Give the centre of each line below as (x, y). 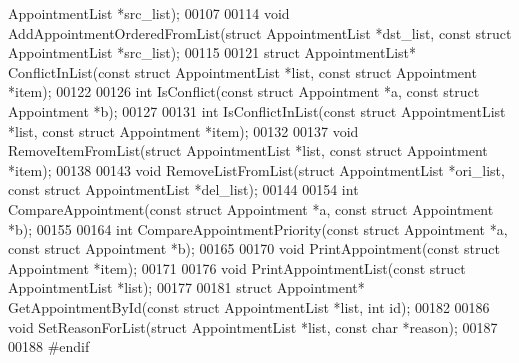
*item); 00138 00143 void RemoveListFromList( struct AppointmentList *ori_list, (256, 169)
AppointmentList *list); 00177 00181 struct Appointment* (186, 287)
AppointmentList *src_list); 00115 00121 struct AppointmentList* (212, 52)
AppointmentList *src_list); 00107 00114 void (149, 13)
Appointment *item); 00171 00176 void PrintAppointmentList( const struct (237, 267)
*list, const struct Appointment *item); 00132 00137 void (183, 130)
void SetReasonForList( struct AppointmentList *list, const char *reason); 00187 (253, 326)
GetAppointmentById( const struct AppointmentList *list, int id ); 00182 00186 (249, 306)
